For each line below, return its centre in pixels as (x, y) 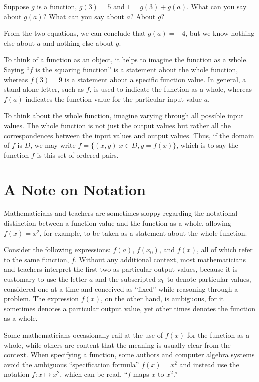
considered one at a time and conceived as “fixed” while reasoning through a (121, 288)
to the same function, (37, 259)
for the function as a (218, 334)
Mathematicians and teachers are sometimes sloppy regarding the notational (121, 213)
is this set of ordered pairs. (78, 155)
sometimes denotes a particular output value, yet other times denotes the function (129, 308)
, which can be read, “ (94, 374)
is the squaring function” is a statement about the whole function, (137, 69)
